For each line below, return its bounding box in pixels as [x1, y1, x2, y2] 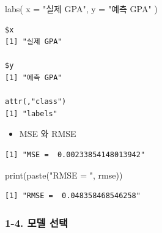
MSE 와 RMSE [19, 127, 76, 140]
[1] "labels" [5, 109, 57, 118]
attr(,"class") [5, 97, 67, 106]
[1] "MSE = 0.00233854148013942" [5, 150, 145, 159]
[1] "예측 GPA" [5, 73, 62, 82]
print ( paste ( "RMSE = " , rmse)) [5, 168, 123, 181]
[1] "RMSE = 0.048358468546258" [5, 191, 141, 201]
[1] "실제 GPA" [5, 37, 62, 46]
